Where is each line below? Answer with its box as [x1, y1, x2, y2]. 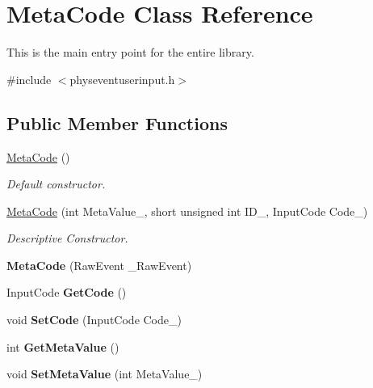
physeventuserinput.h [69, 70, 175, 87]
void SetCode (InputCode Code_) [6, 311, 182, 328]
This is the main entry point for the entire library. [6, 44, 254, 61]
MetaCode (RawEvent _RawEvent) [6, 256, 192, 273]
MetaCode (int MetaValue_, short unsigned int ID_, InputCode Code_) [6, 202, 368, 219]
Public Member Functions [6, 110, 228, 135]
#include [6, 70, 52, 87]
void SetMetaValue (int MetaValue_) [6, 365, 203, 382]
